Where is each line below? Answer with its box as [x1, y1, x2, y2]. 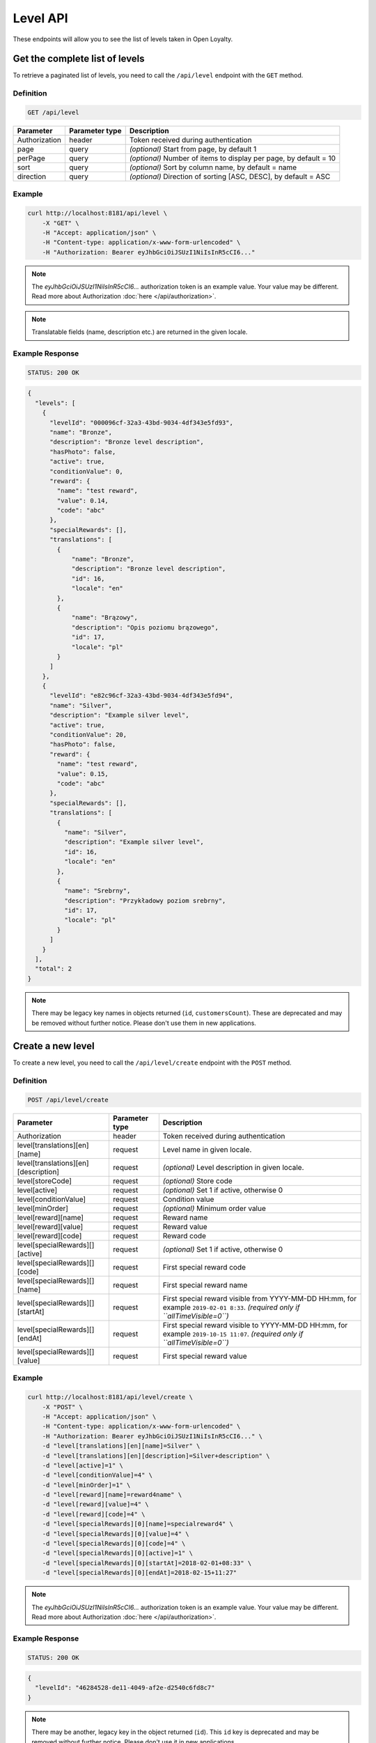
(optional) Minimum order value [162, 1203, 266, 1213]
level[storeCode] [17, 1176, 72, 1186]
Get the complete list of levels [13, 53, 146, 65]
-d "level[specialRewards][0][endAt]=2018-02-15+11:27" [42, 1569, 237, 1577]
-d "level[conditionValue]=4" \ [42, 1471, 153, 1479]
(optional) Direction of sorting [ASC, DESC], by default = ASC [129, 172, 331, 181]
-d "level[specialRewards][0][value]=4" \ [42, 1530, 189, 1537]
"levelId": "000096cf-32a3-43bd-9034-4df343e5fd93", [49, 418, 233, 427]
